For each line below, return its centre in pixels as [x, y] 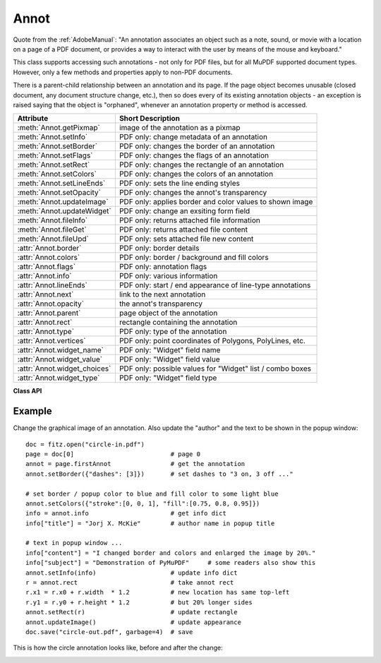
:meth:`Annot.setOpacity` [59, 193]
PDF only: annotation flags [163, 267]
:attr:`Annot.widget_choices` [64, 369]
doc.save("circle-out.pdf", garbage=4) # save [109, 632]
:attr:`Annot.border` [49, 249]
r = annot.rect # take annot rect [130, 583]
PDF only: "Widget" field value [169, 359]
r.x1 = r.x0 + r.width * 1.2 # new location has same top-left [158, 592]
